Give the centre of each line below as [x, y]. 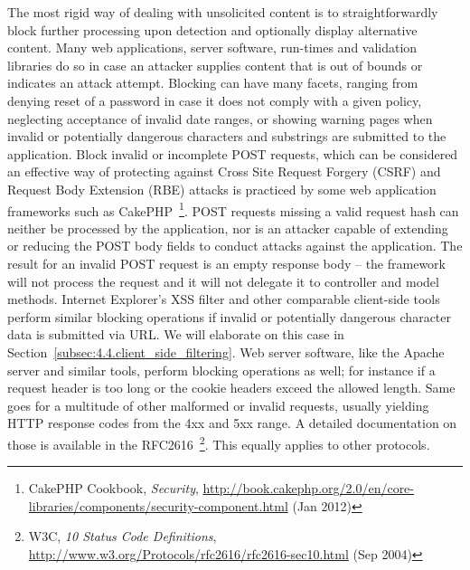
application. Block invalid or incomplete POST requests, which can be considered [233, 153]
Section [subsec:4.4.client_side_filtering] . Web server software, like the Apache [226, 351]
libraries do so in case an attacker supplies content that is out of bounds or [215, 65]
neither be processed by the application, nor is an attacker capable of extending [228, 228]
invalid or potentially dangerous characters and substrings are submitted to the [227, 136]
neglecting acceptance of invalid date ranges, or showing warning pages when [220, 118]
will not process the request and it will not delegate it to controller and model [223, 281]
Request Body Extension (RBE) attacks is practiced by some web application [222, 189]
